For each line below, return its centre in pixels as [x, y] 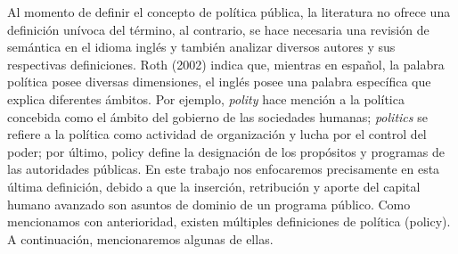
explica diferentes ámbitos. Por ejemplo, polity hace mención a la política [206, 98]
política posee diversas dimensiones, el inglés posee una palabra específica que [219, 82]
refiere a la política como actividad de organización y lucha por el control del [217, 134]
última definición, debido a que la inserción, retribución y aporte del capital [214, 186]
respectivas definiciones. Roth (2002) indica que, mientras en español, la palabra [226, 64]
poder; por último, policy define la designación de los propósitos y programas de [226, 151]
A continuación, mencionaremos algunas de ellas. [140, 238]
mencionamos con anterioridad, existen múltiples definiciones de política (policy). [229, 221]
